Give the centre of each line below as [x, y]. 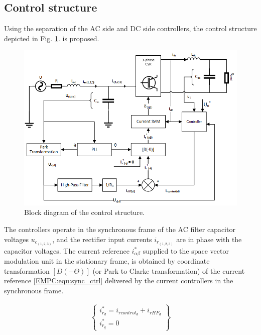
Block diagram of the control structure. [84, 212]
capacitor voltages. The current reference [67, 250]
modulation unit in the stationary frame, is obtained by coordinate [107, 261]
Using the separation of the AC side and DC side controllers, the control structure [130, 28]
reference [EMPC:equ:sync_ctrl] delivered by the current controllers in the [119, 281]
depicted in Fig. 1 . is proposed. [52, 38]
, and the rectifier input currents [102, 239]
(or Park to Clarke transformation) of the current [169, 270]
